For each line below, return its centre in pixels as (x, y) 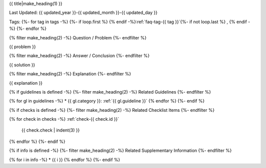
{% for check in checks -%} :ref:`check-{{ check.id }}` (64, 119)
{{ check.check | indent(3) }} (50, 130)
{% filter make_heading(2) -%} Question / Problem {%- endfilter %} (78, 37)
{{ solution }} (22, 65)
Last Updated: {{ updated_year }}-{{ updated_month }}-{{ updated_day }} (83, 13)
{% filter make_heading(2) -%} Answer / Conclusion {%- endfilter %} (79, 56)
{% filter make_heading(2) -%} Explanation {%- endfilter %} (70, 74)
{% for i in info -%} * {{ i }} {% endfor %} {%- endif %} (65, 160)
